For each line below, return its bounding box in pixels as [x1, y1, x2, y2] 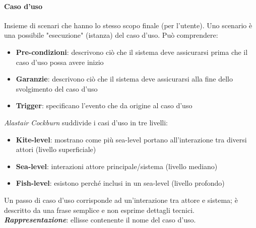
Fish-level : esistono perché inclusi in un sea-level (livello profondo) [16, 178, 225, 188]
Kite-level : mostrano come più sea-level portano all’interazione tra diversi [16, 134, 247, 144]
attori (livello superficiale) [16, 144, 96, 155]
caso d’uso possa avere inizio [16, 56, 104, 67]
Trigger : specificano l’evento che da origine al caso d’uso [16, 100, 193, 111]
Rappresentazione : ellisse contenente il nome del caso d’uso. [4, 214, 196, 225]
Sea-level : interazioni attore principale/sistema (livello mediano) [16, 161, 218, 171]
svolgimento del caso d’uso [16, 83, 98, 94]
